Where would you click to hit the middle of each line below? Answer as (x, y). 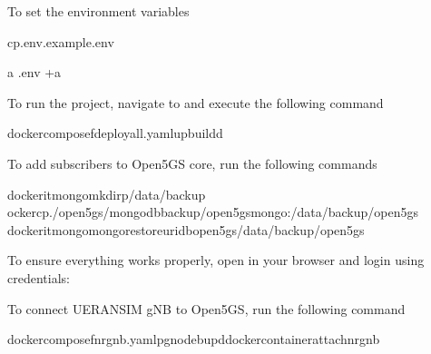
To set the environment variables (98, 11)
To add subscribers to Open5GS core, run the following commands (192, 163)
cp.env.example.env (61, 41)
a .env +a (34, 72)
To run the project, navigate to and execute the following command (196, 102)
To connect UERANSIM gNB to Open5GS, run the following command (206, 308)
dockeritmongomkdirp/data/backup (107, 194)
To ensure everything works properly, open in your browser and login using (216, 260)
